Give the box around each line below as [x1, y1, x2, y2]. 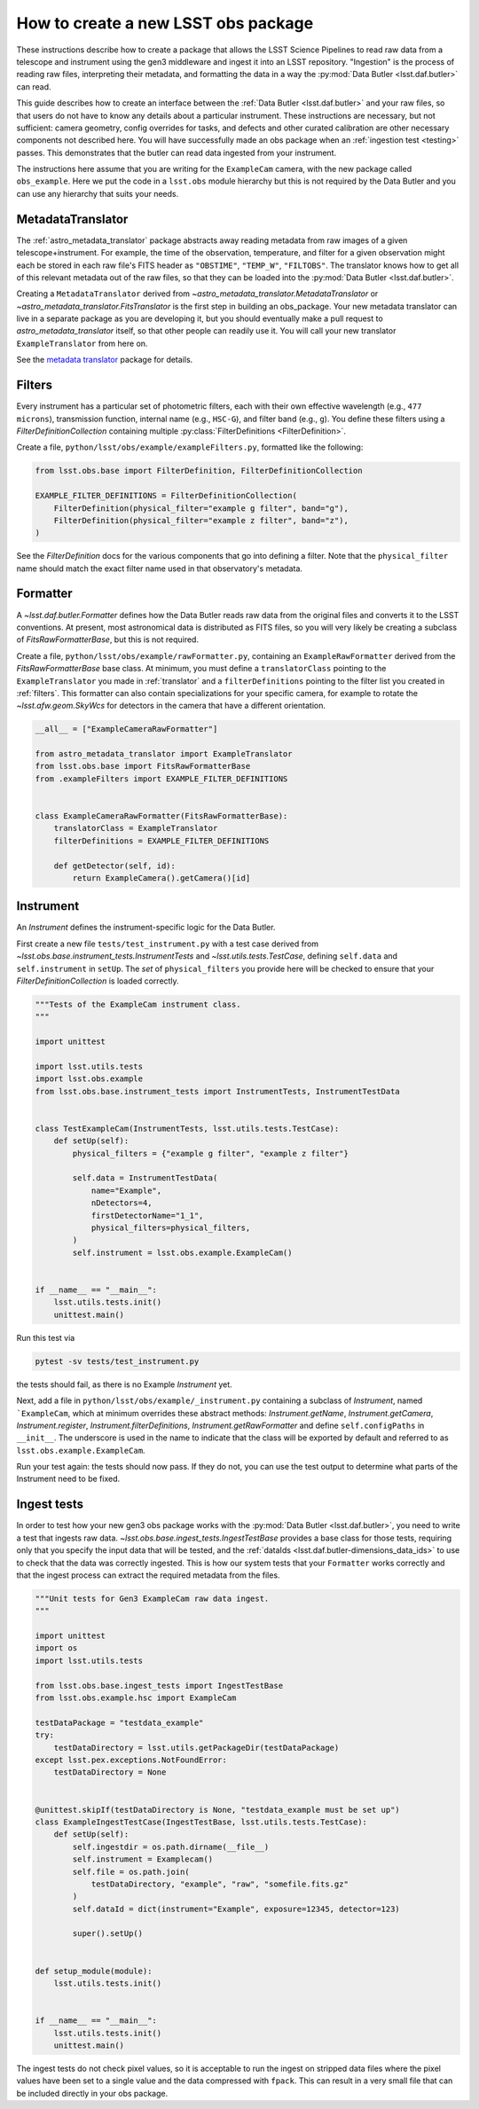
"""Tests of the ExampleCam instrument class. [35, 1000, 241, 1010]
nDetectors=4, [90, 1198, 153, 1208]
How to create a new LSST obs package [16, 13, 314, 33]
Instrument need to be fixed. [16, 1473, 120, 1485]
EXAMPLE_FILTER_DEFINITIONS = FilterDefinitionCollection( [35, 490, 297, 501]
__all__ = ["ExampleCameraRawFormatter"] [35, 724, 218, 734]
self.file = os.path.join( [72, 1867, 190, 1877]
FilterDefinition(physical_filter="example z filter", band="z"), [53, 515, 349, 525]
